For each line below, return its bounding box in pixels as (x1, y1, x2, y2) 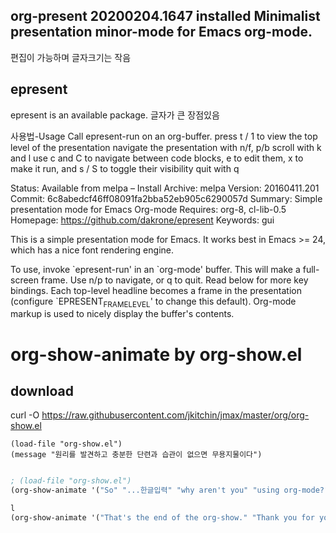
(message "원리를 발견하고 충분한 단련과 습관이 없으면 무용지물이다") (10, 450, 263, 460)
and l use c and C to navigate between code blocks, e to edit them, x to (10, 152, 304, 164)
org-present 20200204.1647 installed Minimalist (10, 8, 321, 25)
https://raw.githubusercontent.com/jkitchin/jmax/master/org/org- (41, 409, 310, 421)
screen (10, 274, 40, 286)
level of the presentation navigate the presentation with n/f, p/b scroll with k (10, 141, 322, 153)
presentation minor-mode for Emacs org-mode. (10, 24, 313, 41)
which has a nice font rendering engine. (10, 244, 174, 256)
